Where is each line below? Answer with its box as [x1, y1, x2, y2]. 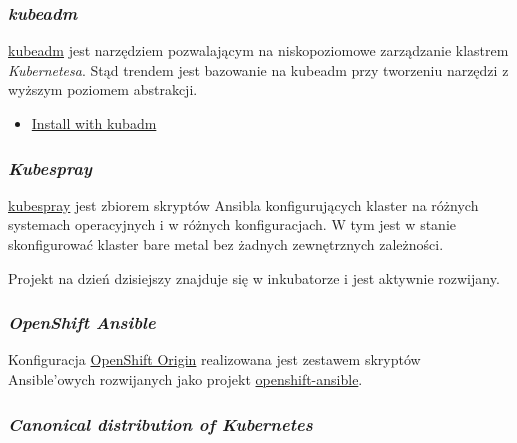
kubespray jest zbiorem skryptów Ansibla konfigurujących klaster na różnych [8, 194, 479, 215]
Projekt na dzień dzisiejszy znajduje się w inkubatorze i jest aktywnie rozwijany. [8, 267, 500, 288]
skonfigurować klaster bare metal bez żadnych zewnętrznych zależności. [8, 234, 444, 254]
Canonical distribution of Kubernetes [8, 411, 313, 436]
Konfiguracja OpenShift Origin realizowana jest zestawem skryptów [8, 349, 421, 370]
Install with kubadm [31, 113, 157, 133]
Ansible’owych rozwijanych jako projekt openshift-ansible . [8, 369, 363, 389]
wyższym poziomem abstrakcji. [8, 79, 198, 100]
